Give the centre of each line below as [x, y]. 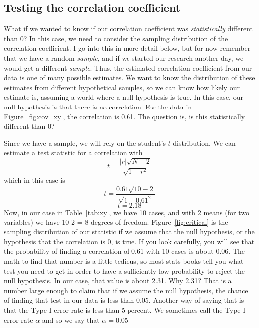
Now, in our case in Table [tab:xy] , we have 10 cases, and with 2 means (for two [127, 212]
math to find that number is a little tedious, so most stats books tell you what [124, 261]
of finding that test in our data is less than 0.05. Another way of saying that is [124, 300]
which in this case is [35, 180]
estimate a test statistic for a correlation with [73, 153]
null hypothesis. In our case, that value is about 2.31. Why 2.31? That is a [118, 280]
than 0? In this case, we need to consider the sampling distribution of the [116, 38]
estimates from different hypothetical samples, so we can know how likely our [122, 87]
